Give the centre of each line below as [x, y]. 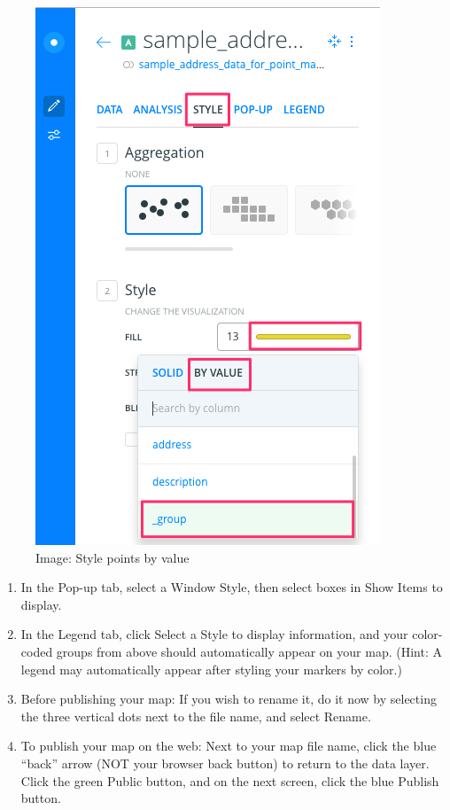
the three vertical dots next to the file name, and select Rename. [196, 716]
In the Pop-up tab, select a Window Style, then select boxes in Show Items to [232, 587]
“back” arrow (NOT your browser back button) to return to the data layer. [225, 763]
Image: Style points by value [112, 557]
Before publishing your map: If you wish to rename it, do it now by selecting [229, 699]
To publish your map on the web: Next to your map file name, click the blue [229, 746]
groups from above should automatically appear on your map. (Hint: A [249, 651]
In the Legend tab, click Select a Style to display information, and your [214, 634]
